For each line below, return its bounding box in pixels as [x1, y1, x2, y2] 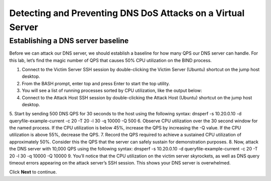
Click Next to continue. [9, 169, 57, 175]
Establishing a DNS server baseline [9, 36, 129, 45]
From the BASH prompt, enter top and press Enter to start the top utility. [22, 80, 170, 86]
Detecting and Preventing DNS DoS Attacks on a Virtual [9, 8, 245, 19]
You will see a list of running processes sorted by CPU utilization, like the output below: [22, 88, 202, 94]
